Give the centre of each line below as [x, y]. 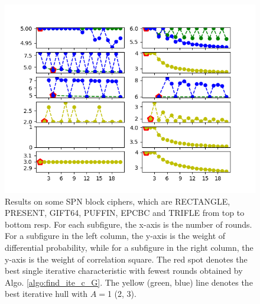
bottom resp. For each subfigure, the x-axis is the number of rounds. [129, 224]
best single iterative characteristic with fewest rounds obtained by [124, 271]
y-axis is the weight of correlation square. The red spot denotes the [126, 259]
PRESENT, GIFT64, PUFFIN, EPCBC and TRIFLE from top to [125, 213]
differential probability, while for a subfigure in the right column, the [129, 247]
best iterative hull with [46, 294]
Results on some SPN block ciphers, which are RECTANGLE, [118, 201]
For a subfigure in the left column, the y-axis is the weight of [115, 236]
